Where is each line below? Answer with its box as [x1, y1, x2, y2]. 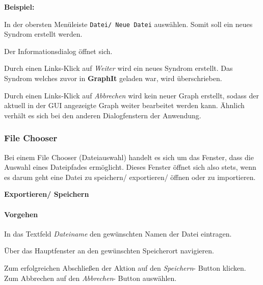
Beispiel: [4, 2, 35, 12]
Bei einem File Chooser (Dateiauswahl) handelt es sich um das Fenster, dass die [4, 151, 254, 162]
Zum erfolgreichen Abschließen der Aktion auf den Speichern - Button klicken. [4, 262, 246, 273]
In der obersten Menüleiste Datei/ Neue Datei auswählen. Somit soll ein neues [4, 18, 253, 29]
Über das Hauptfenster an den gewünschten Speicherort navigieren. [4, 245, 214, 256]
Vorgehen [4, 209, 38, 219]
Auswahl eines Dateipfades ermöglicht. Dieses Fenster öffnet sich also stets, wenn [4, 162, 256, 172]
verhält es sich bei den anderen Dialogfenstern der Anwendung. [4, 110, 201, 120]
